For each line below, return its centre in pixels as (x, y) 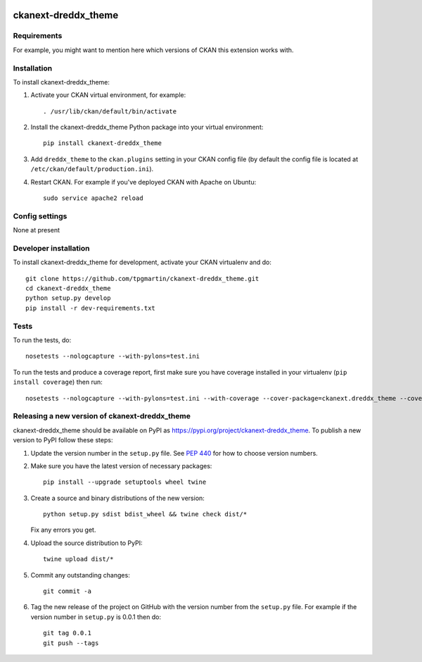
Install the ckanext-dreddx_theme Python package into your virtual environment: (147, 127)
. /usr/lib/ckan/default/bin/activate (110, 111)
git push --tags (71, 643)
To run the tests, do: (42, 340)
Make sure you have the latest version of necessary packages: (121, 466)
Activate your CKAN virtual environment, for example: (108, 95)
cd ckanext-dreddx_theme (68, 288)
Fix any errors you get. (63, 530)
